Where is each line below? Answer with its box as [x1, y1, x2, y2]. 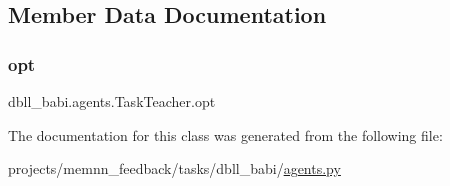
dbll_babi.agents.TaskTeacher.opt [8, 91, 216, 111]
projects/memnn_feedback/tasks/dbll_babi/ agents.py [8, 158, 341, 179]
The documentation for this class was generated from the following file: [8, 124, 443, 145]
